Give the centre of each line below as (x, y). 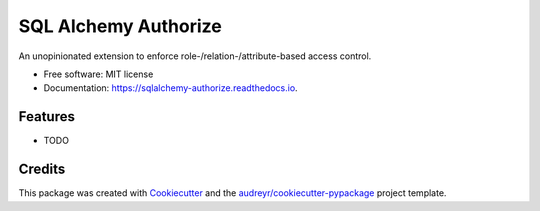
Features (46, 116)
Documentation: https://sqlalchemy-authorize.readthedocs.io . (171, 88)
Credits (42, 169)
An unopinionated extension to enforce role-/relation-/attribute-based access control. (195, 56)
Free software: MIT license (98, 74)
